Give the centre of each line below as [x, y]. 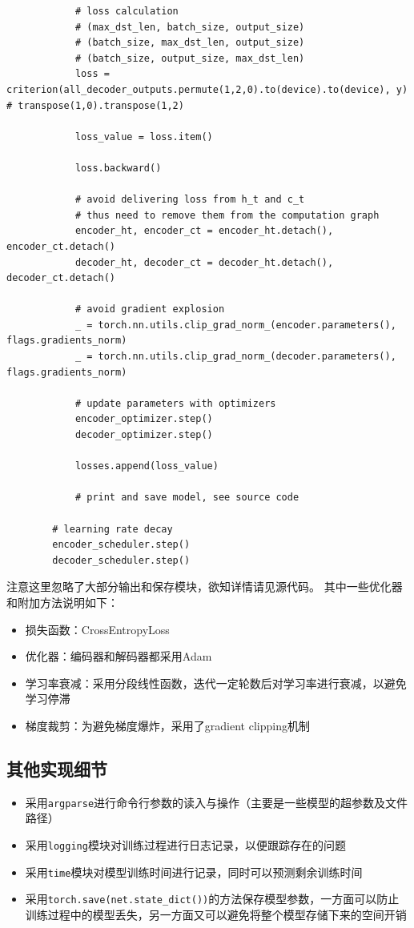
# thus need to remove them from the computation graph [227, 215]
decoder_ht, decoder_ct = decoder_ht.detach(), [204, 262]
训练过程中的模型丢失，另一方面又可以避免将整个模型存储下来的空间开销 [216, 914]
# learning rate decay [113, 529]
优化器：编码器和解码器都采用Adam [119, 656]
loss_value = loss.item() [144, 137]
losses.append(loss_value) [147, 466]
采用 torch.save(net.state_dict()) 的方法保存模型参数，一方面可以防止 [212, 899]
